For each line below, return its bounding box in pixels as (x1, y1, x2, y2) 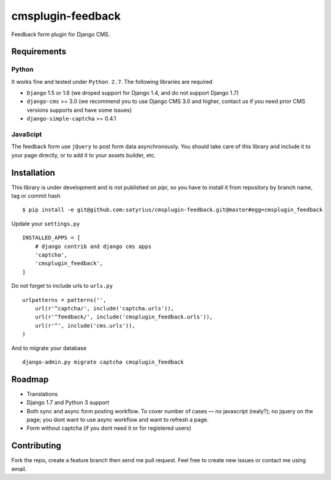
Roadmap (11, 374, 49, 384)
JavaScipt (11, 130, 42, 139)
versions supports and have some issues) (26, 106, 132, 113)
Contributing (11, 441, 61, 451)
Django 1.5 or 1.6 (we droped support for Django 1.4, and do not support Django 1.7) (26, 89, 239, 97)
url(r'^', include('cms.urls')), (34, 322, 136, 329)
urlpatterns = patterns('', (22, 296, 107, 303)
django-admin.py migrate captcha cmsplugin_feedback (22, 358, 184, 366)
